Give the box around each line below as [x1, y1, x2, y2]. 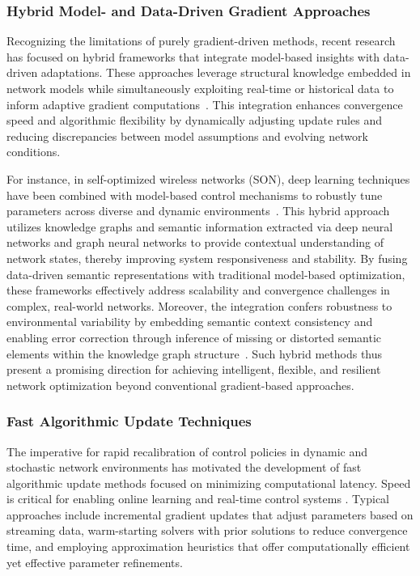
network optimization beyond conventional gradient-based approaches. [6, 376, 354, 393]
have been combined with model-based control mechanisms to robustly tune [6, 186, 383, 203]
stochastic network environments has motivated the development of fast [6, 459, 362, 476]
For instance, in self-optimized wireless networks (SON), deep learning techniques [6, 170, 410, 187]
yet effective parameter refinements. [6, 553, 183, 570]
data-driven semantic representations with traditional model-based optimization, [6, 265, 405, 282]
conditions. [6, 143, 61, 160]
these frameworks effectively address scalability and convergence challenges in [6, 282, 390, 299]
